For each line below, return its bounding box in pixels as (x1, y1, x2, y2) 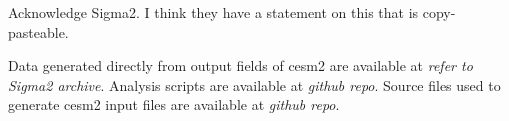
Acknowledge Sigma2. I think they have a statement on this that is (8, 2, 419, 22)
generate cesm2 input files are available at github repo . (8, 94, 340, 115)
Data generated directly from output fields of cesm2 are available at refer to (8, 55, 473, 76)
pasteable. (8, 21, 69, 42)
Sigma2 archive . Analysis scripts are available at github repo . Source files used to (8, 74, 501, 95)
